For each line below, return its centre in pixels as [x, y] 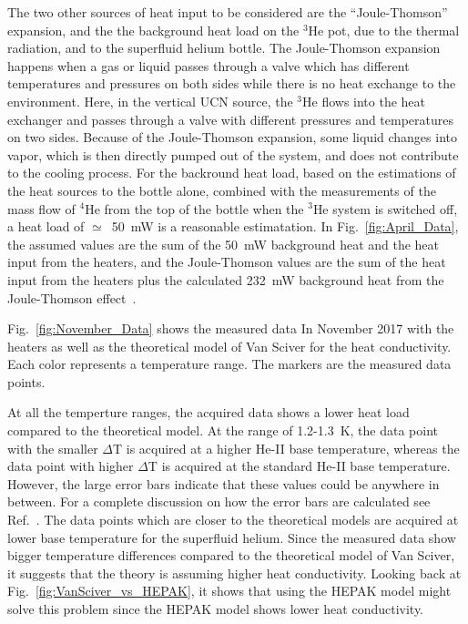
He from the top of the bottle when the [194, 208]
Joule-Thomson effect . [72, 297]
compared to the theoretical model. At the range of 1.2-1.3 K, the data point [223, 430]
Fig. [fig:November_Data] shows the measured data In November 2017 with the [231, 328]
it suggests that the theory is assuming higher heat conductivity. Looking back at [234, 573]
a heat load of [46, 226]
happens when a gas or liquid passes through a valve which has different [209, 65]
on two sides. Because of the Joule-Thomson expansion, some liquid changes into [232, 137]
